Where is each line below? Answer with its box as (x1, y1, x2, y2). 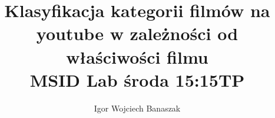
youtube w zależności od (36, 21, 238, 45)
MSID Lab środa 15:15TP (29, 67, 245, 91)
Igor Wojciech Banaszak (94, 101, 181, 114)
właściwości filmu (66, 44, 208, 68)
